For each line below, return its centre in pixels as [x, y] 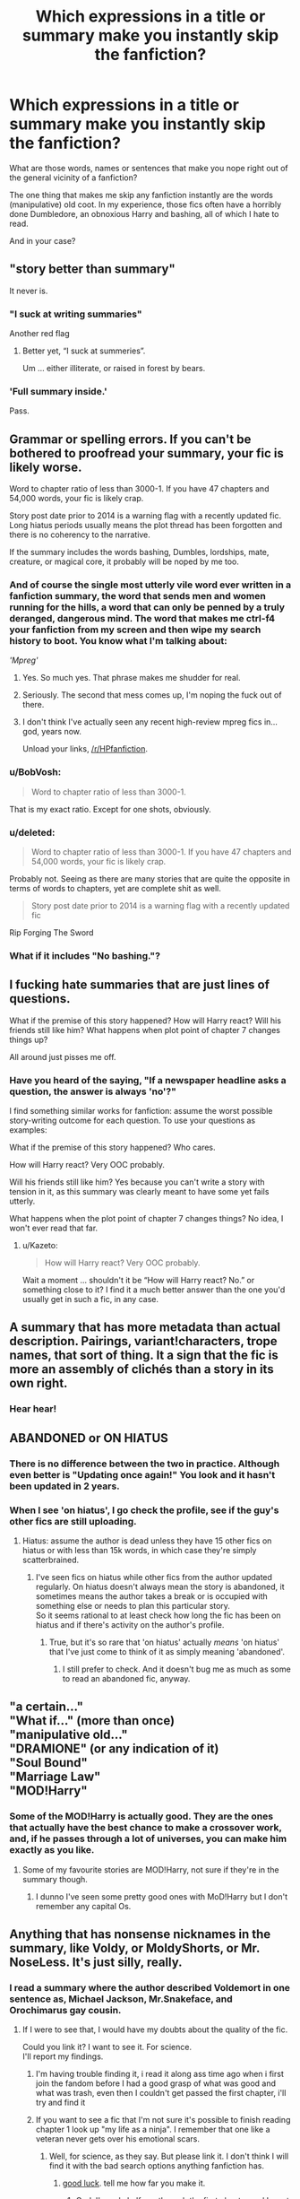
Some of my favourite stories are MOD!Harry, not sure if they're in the [150, 1869]
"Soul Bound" [48, 1763]
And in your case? [43, 240]
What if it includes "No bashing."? [85, 955]
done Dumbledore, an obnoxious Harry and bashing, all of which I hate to [144, 213]
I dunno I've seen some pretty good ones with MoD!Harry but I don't [162, 1896]
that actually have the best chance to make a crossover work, [146, 1828]
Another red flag [39, 334]
